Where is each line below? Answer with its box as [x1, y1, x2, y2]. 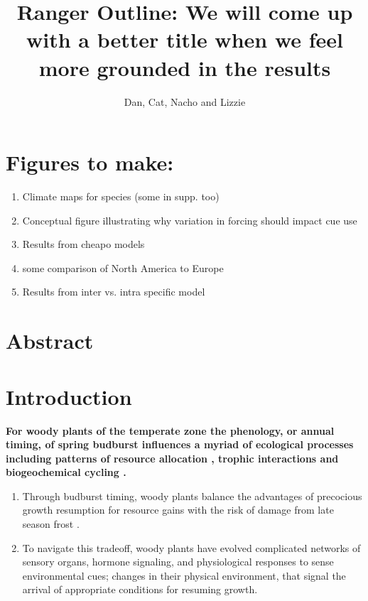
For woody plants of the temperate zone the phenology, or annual [6, 423, 335, 438]
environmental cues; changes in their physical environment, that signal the [22, 568, 346, 583]
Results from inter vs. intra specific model [22, 284, 205, 299]
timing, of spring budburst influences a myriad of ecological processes [6, 437, 354, 452]
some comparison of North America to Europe [22, 260, 224, 275]
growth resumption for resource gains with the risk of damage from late [22, 502, 334, 517]
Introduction [6, 381, 132, 411]
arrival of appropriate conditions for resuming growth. [22, 582, 258, 597]
